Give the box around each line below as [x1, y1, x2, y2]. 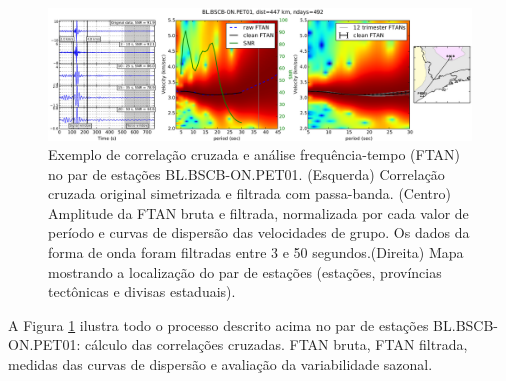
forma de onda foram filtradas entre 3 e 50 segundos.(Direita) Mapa [48, 242, 464, 263]
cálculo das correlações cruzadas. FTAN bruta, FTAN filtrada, [85, 334, 468, 355]
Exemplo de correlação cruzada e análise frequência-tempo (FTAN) [48, 144, 461, 165]
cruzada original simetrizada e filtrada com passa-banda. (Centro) [48, 183, 451, 204]
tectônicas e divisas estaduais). [48, 281, 236, 302]
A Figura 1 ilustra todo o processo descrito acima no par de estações [8, 314, 429, 335]
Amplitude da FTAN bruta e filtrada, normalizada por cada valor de [48, 202, 469, 223]
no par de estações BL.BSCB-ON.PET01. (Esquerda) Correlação [48, 163, 445, 184]
